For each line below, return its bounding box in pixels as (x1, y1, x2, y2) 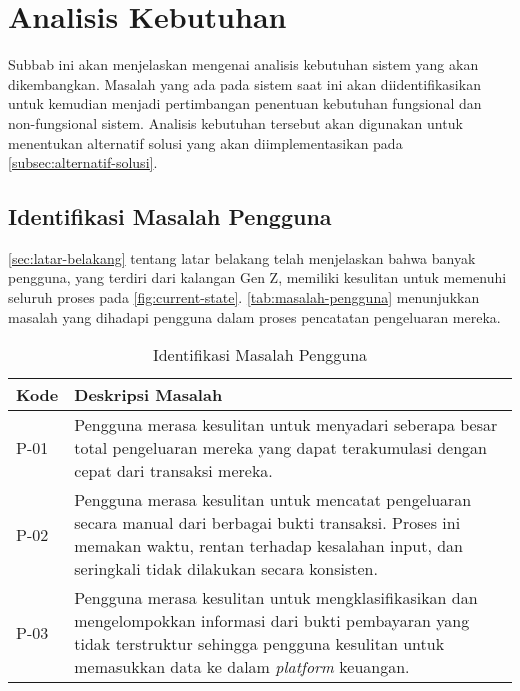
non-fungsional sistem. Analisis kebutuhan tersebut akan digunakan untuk (8, 112, 463, 133)
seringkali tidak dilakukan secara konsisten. (74, 557, 378, 581)
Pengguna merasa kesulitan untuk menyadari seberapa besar (74, 413, 498, 437)
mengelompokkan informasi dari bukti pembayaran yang (74, 609, 470, 633)
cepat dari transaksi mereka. (74, 459, 273, 483)
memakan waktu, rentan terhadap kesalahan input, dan (74, 534, 463, 558)
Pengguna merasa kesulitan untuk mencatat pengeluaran (74, 488, 472, 512)
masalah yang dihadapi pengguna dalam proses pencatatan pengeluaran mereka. (8, 306, 501, 327)
